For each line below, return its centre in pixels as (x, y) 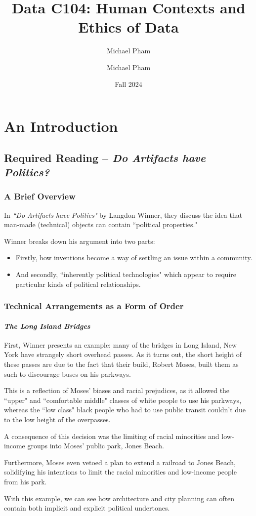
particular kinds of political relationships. (78, 284)
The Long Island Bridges (47, 326)
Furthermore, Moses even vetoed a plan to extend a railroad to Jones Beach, (120, 462)
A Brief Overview (40, 196)
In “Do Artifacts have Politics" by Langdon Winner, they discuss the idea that (123, 215)
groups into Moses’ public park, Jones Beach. (96, 446)
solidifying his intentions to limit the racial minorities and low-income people (120, 472)
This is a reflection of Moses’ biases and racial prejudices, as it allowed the (117, 390)
